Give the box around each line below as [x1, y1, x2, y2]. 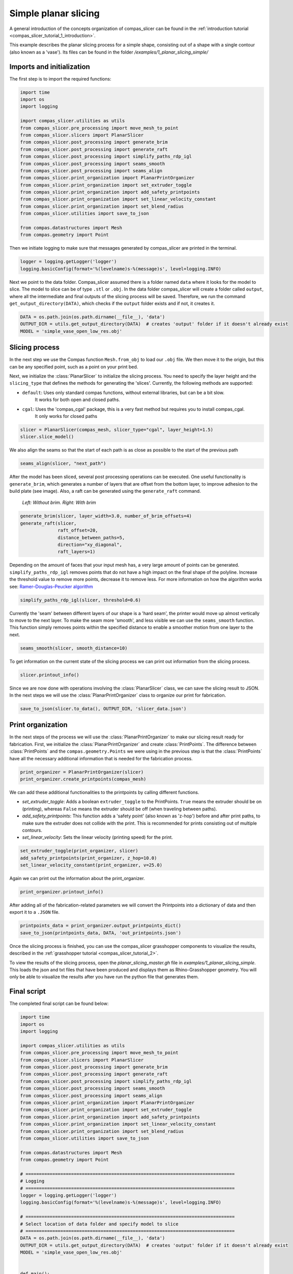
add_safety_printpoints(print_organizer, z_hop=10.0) [20, 855, 157, 861]
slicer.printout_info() [20, 672, 80, 678]
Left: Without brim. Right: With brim [22, 499, 96, 506]
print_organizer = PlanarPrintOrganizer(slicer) [20, 769, 144, 775]
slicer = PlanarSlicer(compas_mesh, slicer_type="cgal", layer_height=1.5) [20, 427, 214, 433]
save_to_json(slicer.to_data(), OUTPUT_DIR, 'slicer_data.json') [20, 706, 187, 711]
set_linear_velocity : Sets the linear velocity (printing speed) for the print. [22, 834, 173, 840]
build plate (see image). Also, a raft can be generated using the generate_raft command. [9, 488, 201, 494]
